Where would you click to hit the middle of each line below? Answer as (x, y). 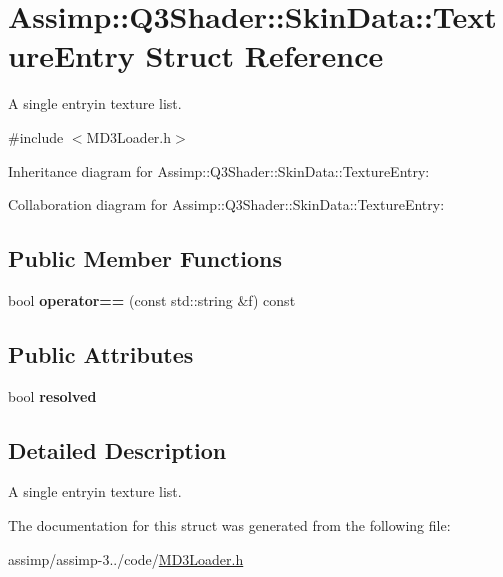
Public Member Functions (145, 258)
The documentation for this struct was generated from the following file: (229, 525)
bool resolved (52, 395)
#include (36, 136)
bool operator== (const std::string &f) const (152, 299)
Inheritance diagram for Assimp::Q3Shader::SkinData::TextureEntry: (219, 170)
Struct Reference (264, 55)
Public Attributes (101, 353)
